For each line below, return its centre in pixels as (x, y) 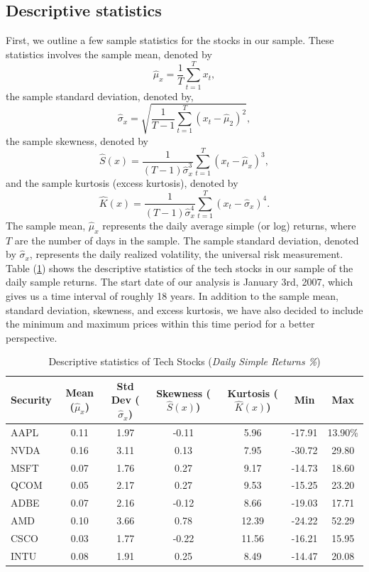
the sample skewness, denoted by (77, 140)
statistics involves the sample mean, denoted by (109, 54)
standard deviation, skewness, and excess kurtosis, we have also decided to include (184, 309)
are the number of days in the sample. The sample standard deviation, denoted (187, 240)
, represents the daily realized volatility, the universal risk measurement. (186, 254)
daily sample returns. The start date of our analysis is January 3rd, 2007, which (180, 282)
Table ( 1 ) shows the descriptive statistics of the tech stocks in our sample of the (180, 268)
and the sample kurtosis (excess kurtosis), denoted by (122, 183)
